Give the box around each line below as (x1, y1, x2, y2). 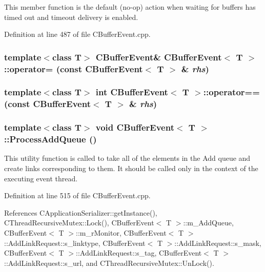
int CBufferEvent (95, 86, 168, 98)
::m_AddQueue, (183, 217, 234, 228)
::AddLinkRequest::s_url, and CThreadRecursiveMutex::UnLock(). (4, 257, 214, 268)
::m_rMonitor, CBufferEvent (76, 227, 167, 238)
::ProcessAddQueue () (4, 133, 97, 145)
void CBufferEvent (95, 121, 174, 134)
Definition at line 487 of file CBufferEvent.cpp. (4, 29, 151, 39)
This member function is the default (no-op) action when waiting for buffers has (4, 2, 256, 12)
